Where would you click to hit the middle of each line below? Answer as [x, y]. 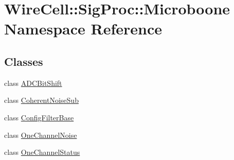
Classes [24, 61]
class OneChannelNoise [41, 135]
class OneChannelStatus [42, 152]
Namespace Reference [83, 29]
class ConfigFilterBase [39, 117]
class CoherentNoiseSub [41, 100]
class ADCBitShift [33, 83]
